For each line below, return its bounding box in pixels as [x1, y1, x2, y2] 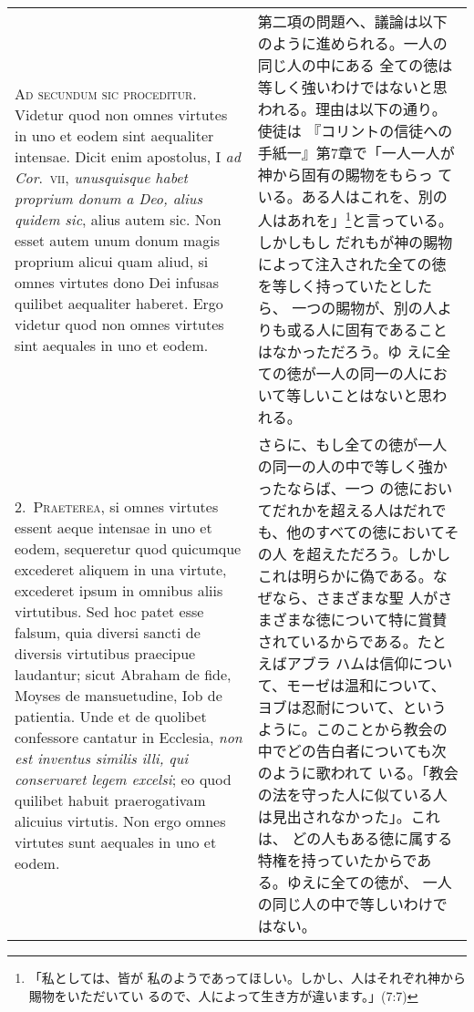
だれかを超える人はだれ [272, 500, 432, 521]
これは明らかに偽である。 [257, 565, 433, 587]
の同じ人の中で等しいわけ [257, 893, 433, 915]
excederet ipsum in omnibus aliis [15, 580, 223, 602]
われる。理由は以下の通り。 [257, 98, 447, 119]
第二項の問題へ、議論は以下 [257, 11, 448, 32]
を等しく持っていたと [257, 275, 404, 297]
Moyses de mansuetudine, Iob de [15, 685, 222, 707]
